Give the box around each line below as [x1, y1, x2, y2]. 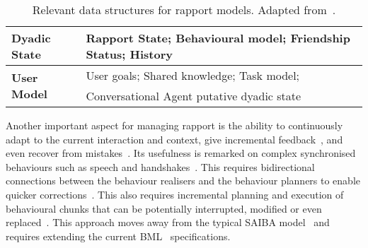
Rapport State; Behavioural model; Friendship [86, 30, 350, 46]
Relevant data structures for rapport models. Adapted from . [32, 1, 336, 18]
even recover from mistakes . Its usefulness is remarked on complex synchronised [6, 146, 356, 160]
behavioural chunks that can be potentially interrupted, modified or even [6, 201, 322, 215]
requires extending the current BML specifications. [6, 228, 231, 243]
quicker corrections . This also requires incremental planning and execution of [6, 187, 344, 201]
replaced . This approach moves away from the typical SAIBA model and [6, 215, 330, 230]
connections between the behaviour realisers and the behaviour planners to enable [6, 173, 361, 188]
